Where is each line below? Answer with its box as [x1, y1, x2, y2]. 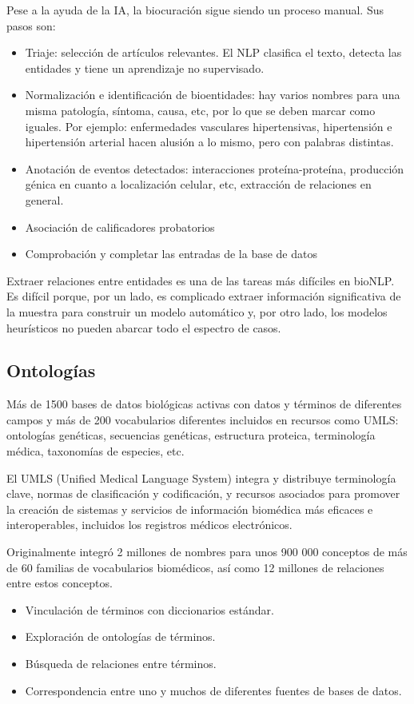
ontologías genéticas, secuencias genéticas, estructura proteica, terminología [6, 427, 376, 443]
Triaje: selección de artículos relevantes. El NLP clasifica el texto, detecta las [25, 44, 402, 61]
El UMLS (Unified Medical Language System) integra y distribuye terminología [6, 469, 396, 486]
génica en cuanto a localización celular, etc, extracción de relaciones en [25, 176, 372, 193]
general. [25, 191, 64, 208]
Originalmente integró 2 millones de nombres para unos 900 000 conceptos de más [6, 543, 408, 560]
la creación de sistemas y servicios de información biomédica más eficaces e [6, 500, 373, 517]
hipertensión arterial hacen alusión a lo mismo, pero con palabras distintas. [25, 133, 394, 150]
